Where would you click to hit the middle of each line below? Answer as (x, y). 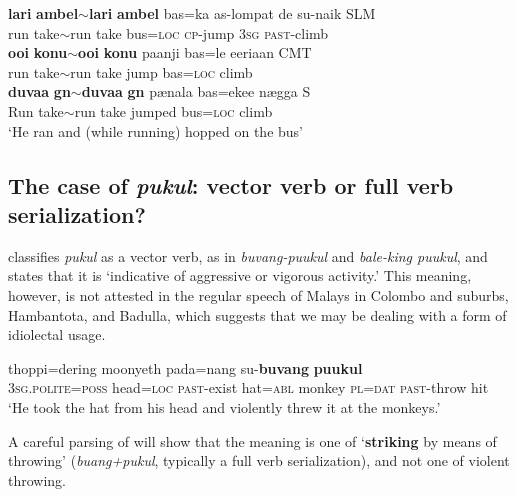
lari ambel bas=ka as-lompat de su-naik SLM (232, 13)
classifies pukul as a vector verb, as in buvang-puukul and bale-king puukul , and (248, 255)
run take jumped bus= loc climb (173, 110)
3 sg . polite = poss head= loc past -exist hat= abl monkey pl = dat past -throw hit (248, 387)
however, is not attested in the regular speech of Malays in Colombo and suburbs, (258, 294)
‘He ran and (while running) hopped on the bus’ (155, 130)
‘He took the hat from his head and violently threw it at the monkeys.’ (224, 406)
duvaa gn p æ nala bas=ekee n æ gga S (196, 91)
